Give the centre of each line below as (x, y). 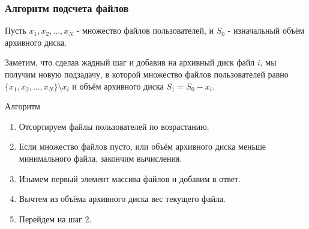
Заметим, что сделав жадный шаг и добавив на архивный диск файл (130, 62)
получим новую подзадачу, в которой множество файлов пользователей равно (147, 74)
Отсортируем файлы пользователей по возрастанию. (114, 126)
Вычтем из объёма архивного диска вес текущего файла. (122, 199)
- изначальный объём (266, 30)
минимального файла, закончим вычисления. (100, 158)
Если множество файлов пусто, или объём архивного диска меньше (142, 146)
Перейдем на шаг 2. (55, 218)
